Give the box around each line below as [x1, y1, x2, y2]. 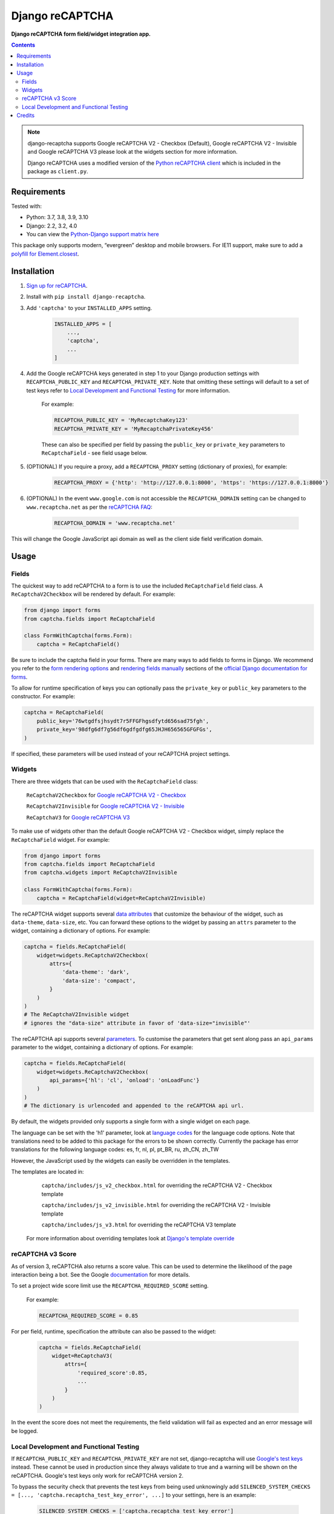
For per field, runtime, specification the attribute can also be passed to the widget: [11, 1327, 217, 1335]
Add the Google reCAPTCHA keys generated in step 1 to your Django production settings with [26, 370, 260, 377]
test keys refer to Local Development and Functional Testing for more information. [26, 386, 231, 394]
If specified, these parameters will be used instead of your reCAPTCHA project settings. [11, 750, 231, 757]
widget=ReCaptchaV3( [51, 1352, 113, 1360]
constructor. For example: [11, 693, 76, 700]
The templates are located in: [11, 1168, 84, 1175]
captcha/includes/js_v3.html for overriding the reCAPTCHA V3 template [41, 1221, 236, 1229]
